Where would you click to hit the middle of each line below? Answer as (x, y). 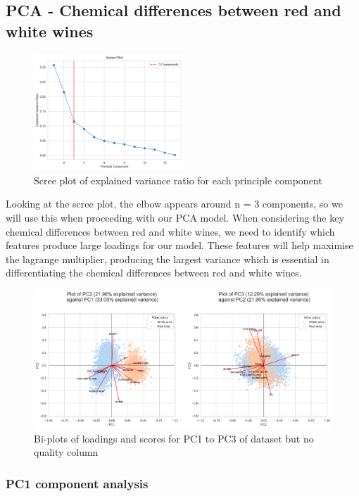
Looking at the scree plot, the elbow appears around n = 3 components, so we (174, 204)
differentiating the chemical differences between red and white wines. (154, 273)
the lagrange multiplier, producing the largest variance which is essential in (168, 259)
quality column (66, 452)
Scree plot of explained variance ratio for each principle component (178, 180)
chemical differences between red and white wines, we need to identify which (170, 231)
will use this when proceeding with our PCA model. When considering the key (175, 217)
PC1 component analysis (77, 483)
